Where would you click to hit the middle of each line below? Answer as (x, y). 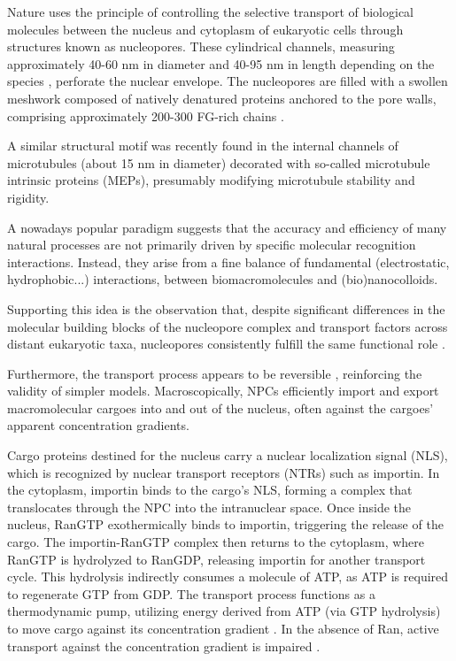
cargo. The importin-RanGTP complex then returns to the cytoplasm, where (216, 542)
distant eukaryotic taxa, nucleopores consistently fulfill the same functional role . (226, 344)
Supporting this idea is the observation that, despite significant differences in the (226, 308)
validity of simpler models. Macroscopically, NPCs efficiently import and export (223, 391)
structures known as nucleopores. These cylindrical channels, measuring (201, 46)
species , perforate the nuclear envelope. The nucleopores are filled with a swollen (228, 81)
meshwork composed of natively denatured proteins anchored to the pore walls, (222, 98)
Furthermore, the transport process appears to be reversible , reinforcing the (215, 373)
